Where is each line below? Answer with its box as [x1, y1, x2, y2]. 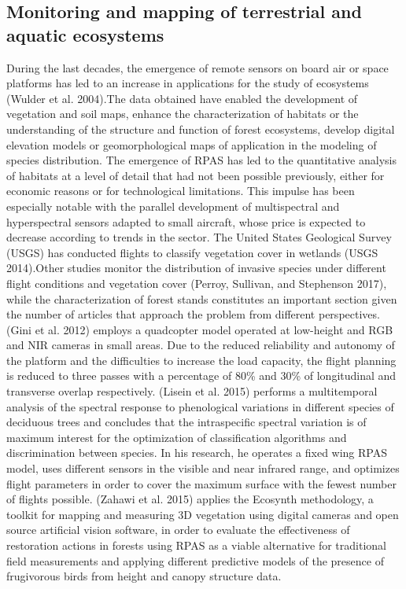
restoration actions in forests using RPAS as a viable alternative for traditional [6, 537, 386, 553]
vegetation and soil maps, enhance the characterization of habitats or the [6, 105, 359, 122]
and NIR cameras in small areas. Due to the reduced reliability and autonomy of [6, 337, 395, 353]
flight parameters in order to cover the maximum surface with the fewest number [6, 475, 397, 491]
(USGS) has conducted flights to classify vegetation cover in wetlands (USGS [6, 244, 378, 260]
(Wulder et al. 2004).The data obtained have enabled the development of [6, 90, 358, 106]
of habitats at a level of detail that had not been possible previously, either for [6, 167, 385, 183]
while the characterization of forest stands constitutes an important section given [6, 290, 397, 307]
